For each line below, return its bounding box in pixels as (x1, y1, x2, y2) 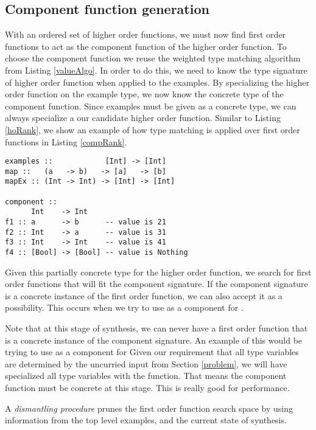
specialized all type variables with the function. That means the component (5, 369, 287, 382)
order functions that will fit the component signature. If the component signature (5, 277, 308, 290)
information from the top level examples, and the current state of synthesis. (5, 414, 287, 426)
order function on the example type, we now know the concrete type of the (5, 88, 284, 100)
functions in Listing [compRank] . (5, 135, 127, 148)
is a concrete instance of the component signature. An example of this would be (5, 333, 303, 346)
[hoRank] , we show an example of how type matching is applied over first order (5, 123, 300, 136)
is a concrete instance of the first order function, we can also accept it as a (5, 289, 283, 302)
